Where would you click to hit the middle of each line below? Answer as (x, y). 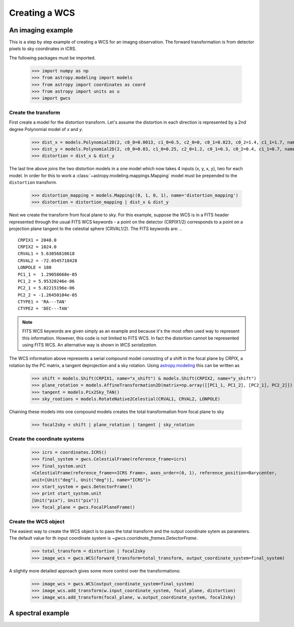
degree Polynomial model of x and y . (46, 129)
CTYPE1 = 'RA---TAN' (42, 302)
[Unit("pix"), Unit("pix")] (65, 500)
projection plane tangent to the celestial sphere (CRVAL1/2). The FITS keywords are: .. (96, 229)
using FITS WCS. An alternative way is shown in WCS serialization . (90, 345)
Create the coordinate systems (47, 439)
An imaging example (41, 30)
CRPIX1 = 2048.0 (37, 240)
